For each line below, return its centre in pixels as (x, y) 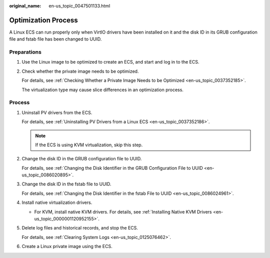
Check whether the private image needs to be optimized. (80, 71)
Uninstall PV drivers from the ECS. (57, 112)
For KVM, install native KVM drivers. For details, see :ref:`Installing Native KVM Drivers (123, 212)
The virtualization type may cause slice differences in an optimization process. (102, 90)
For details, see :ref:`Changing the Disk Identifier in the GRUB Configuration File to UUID (112, 168)
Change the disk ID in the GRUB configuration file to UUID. (82, 159)
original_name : (25, 6)
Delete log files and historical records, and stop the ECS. (80, 228)
